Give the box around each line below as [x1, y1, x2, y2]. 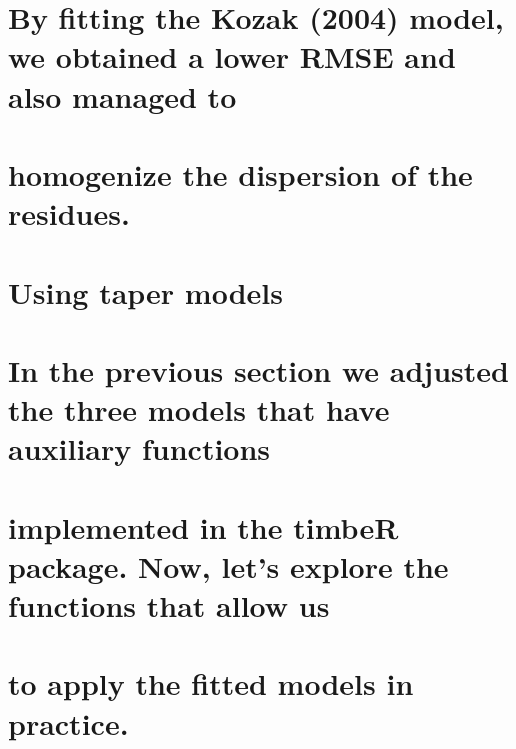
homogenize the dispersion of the [8, 153, 473, 194]
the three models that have [8, 389, 390, 430]
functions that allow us [8, 585, 330, 625]
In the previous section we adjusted [8, 349, 509, 390]
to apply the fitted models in [8, 663, 414, 704]
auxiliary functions [8, 428, 271, 469]
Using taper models [8, 271, 283, 312]
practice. [8, 702, 129, 743]
